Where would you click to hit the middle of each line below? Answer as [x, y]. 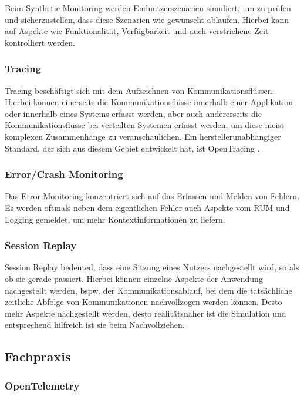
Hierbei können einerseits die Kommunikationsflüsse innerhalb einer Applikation [149, 102]
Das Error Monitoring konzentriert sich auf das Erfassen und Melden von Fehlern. [152, 196]
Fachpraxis [38, 356]
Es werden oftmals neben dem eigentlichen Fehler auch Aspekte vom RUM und [147, 207]
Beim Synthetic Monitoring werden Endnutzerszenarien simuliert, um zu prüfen [148, 8]
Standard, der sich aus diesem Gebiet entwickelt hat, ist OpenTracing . [132, 148]
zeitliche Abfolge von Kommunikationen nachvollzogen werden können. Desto [143, 302]
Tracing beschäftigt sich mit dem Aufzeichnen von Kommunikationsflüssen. [140, 90]
